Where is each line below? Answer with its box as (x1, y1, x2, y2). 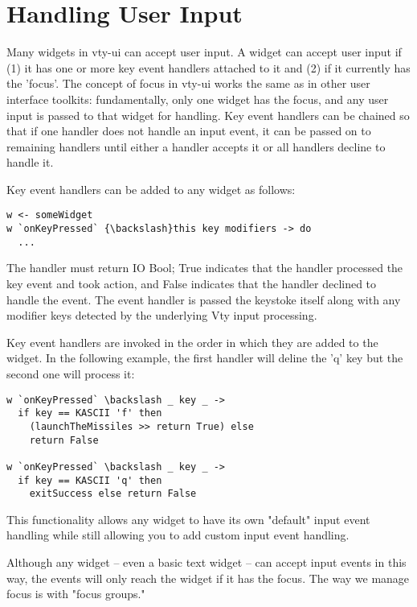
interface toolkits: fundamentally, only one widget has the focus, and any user (6, 90, 389, 107)
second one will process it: (6, 365, 135, 382)
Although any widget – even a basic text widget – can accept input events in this (6, 554, 407, 571)
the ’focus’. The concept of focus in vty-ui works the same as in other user (6, 75, 370, 92)
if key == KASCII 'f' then (18, 407, 162, 419)
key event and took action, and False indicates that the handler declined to (6, 275, 377, 292)
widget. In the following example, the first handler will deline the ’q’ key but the (6, 349, 403, 366)
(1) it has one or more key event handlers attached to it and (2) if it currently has (6, 59, 411, 76)
